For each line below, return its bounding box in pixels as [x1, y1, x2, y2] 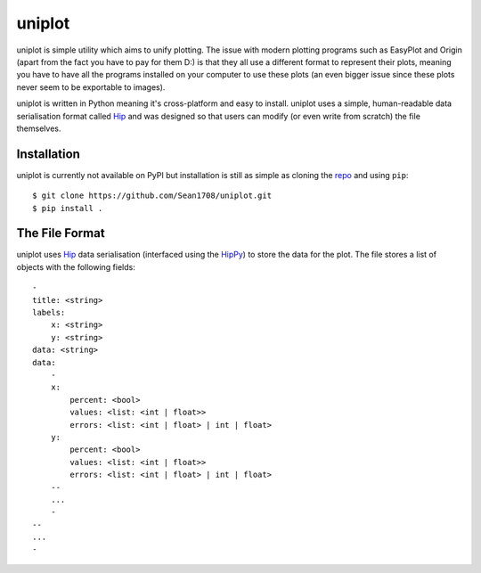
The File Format [16, 225, 106, 241]
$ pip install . [32, 203, 103, 213]
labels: [32, 307, 66, 318]
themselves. [16, 123, 61, 134]
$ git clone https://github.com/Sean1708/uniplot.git [32, 191, 272, 201]
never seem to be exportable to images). [16, 81, 166, 93]
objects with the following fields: [16, 261, 135, 272]
